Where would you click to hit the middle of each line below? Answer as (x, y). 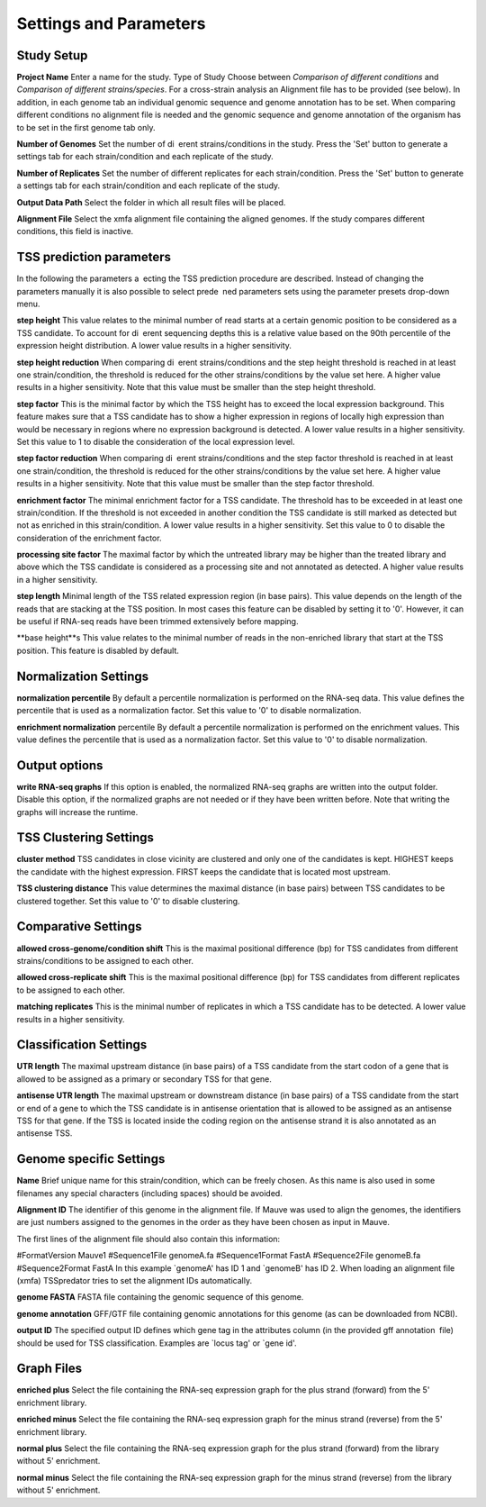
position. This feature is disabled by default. (98, 650)
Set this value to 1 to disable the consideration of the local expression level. (156, 441)
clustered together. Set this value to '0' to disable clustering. (128, 901)
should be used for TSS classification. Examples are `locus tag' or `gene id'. (157, 1343)
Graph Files (49, 1369)
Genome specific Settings (91, 1159)
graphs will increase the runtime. (77, 812)
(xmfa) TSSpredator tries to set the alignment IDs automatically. (134, 1281)
